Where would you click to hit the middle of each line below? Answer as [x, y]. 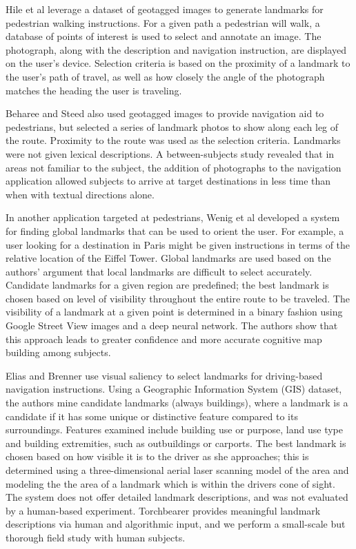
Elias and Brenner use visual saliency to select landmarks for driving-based [164, 375]
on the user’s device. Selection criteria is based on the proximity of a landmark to [178, 63]
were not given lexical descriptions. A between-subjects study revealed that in [170, 153]
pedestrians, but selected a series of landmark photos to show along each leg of [172, 126]
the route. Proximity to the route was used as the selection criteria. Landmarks [173, 140]
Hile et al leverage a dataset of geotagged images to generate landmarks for [165, 9]
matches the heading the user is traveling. [94, 90]
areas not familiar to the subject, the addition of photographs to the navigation [174, 167]
